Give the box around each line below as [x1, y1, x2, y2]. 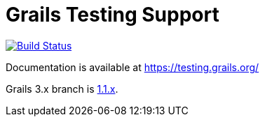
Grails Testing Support [6, 3, 219, 26]
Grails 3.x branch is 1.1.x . [6, 82, 118, 95]
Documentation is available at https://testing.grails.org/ [6, 61, 259, 73]
